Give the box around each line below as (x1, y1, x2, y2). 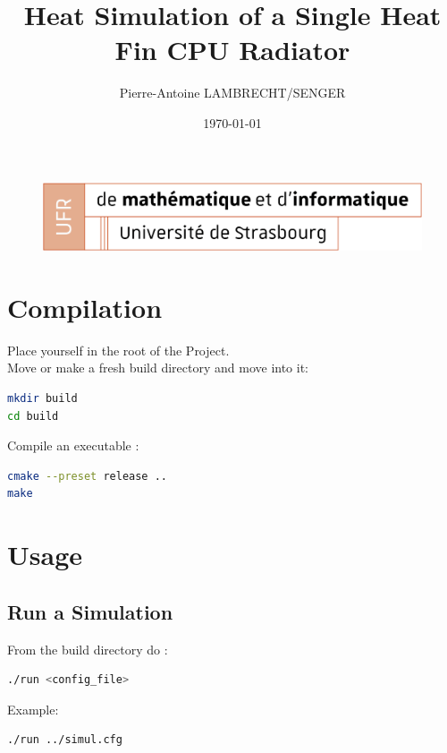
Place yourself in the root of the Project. (7, 340, 230, 359)
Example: (7, 699, 59, 718)
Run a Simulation (7, 597, 173, 625)
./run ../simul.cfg (7, 733, 122, 747)
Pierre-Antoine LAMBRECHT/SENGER (119, 83, 346, 102)
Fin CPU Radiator (114, 31, 350, 68)
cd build (7, 409, 59, 423)
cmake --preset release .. (7, 469, 167, 483)
